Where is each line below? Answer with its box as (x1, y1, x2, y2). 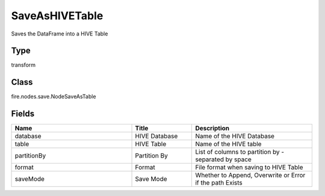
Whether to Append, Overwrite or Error (195, 171, 306, 180)
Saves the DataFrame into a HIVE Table (11, 30, 108, 37)
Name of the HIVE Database (195, 132, 275, 141)
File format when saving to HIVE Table (195, 163, 303, 171)
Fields (11, 109, 35, 119)
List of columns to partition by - (195, 148, 285, 156)
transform (11, 61, 36, 69)
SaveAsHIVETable (11, 9, 104, 22)
